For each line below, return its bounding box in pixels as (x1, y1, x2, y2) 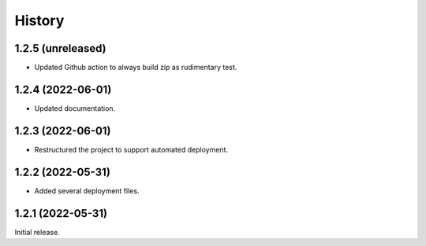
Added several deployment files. (34, 185, 140, 196)
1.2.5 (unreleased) (14, 42, 106, 55)
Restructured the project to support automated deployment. (34, 145, 229, 154)
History (14, 12, 65, 29)
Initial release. (14, 227, 60, 237)
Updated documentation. (34, 103, 116, 113)
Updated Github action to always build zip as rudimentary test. (34, 63, 237, 72)
